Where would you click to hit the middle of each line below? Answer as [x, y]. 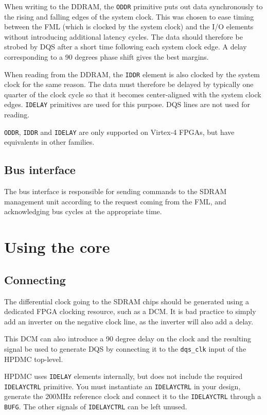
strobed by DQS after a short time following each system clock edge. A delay [126, 47]
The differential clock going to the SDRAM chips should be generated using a [127, 301]
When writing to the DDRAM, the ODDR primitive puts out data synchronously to [133, 6]
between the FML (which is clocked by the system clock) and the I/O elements [129, 27]
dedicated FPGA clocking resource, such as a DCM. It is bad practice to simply [130, 311]
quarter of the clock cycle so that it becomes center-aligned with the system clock [133, 94]
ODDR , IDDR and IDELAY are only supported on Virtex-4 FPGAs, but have [119, 132]
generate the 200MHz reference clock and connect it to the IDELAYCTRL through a [133, 396]
